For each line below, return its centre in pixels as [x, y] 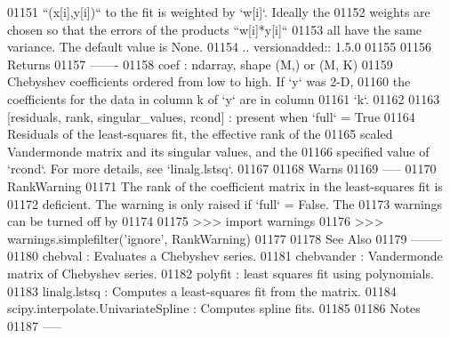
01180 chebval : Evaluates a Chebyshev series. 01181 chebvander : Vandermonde [225, 256]
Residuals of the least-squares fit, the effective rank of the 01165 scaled [200, 134]
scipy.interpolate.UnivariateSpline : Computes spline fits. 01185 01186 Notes [214, 308]
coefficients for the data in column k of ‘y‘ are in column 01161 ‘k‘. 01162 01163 [224, 98]
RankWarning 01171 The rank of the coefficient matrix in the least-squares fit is [225, 185]
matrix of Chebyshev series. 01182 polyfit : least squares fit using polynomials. [221, 273]
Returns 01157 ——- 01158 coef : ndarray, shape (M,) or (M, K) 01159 [200, 64]
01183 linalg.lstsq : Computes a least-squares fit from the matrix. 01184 [202, 290]
